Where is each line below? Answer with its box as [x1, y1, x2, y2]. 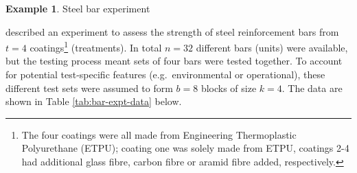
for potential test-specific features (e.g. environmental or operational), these [5, 67, 325, 82]
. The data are [281, 80, 343, 95]
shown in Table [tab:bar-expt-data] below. [5, 94, 182, 108]
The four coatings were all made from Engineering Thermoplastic [21, 127, 297, 141]
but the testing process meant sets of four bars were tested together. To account [5, 54, 343, 68]
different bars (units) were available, [196, 40, 348, 54]
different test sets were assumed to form [5, 80, 173, 95]
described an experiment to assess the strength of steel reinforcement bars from [5, 24, 339, 38]
